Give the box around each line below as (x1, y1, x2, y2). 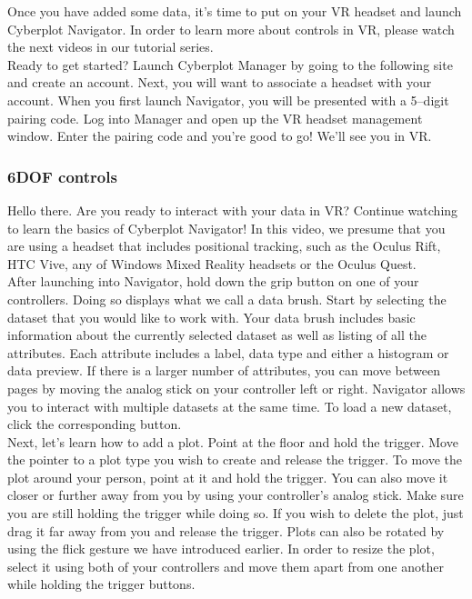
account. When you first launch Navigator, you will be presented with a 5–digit (7, 90, 449, 109)
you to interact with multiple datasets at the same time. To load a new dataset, (7, 396, 452, 415)
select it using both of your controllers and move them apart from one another (7, 556, 444, 575)
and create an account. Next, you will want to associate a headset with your (7, 73, 432, 92)
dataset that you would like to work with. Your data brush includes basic (7, 307, 416, 326)
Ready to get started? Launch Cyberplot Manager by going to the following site (7, 55, 453, 74)
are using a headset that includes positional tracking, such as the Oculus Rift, (7, 236, 441, 255)
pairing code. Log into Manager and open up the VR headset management (7, 108, 423, 127)
